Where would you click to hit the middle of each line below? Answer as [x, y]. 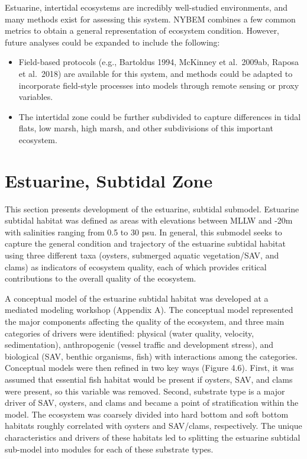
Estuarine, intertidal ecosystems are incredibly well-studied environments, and [146, 7]
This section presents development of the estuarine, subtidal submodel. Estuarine [152, 209]
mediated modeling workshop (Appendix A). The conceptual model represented [149, 310]
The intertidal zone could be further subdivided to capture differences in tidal [160, 116]
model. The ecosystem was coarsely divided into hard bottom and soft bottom [147, 414]
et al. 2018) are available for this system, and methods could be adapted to [156, 73]
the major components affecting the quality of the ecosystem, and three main [145, 321]
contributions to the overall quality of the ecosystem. [101, 278]
